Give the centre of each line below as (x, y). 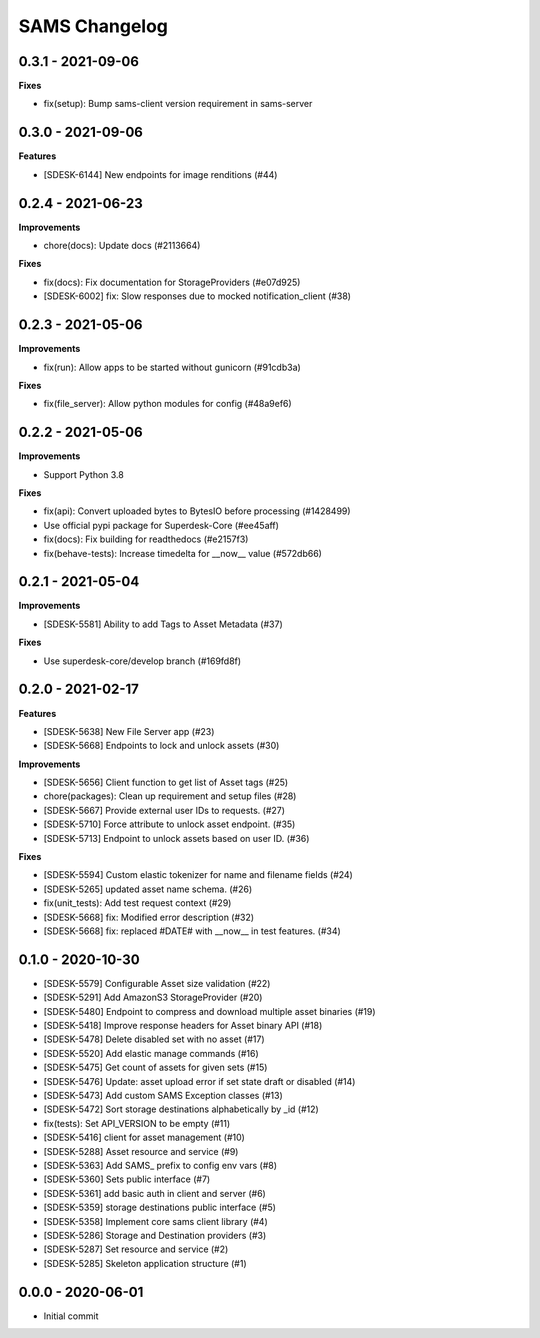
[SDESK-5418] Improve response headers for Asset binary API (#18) (183, 1026)
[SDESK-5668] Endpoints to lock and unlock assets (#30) (161, 746)
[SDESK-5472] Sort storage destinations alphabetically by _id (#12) (181, 1109)
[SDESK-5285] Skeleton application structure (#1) (145, 1263)
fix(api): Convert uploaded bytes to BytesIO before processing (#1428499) (197, 511)
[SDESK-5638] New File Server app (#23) (129, 731)
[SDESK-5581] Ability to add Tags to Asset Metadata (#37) (163, 624)
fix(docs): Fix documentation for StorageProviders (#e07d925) (172, 282)
